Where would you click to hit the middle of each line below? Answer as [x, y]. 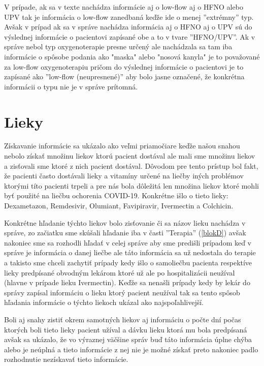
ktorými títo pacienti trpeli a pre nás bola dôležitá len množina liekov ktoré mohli [131, 185]
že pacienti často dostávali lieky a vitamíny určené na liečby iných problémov [124, 176]
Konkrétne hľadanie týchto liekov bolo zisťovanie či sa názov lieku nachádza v [125, 222]
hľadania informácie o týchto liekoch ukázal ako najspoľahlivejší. [104, 302]
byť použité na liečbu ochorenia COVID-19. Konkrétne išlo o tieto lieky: [116, 195]
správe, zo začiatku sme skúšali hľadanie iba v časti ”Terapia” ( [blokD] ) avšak [125, 233]
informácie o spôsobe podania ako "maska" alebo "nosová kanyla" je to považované [132, 56]
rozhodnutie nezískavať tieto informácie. [66, 359]
